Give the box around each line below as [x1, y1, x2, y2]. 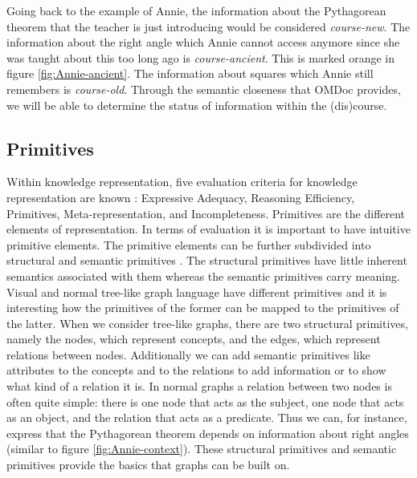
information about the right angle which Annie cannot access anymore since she [6, 34, 400, 51]
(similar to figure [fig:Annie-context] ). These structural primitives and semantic [6, 440, 397, 457]
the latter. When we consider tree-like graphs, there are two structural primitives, [6, 314, 408, 331]
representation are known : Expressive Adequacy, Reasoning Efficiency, [6, 188, 355, 205]
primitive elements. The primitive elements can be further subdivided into [6, 236, 371, 253]
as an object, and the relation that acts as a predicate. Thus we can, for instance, [6, 409, 407, 426]
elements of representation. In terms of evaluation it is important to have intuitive [6, 221, 411, 237]
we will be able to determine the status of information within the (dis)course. [6, 96, 387, 113]
